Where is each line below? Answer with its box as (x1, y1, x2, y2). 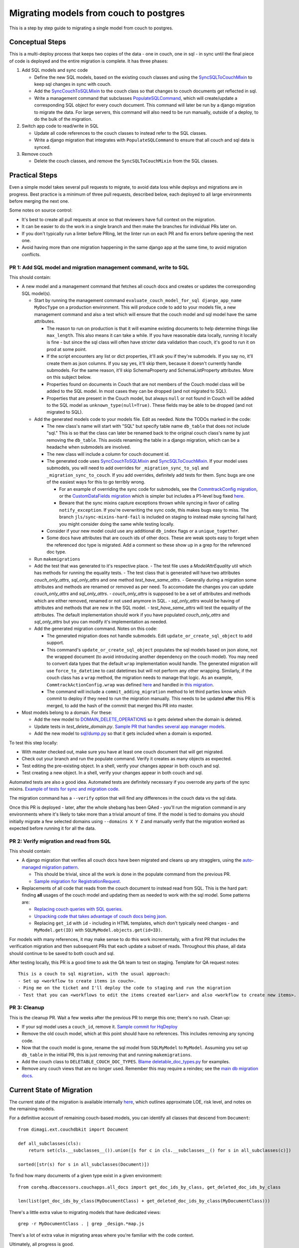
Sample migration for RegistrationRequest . (34, 878, 122, 884)
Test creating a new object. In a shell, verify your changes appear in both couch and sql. (21, 770, 203, 776)
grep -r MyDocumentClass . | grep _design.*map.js (18, 1221, 145, 1227)
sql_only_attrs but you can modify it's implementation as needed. (34, 619, 167, 625)
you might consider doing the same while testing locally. (59, 521, 174, 527)
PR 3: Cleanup (9, 1004, 44, 1011)
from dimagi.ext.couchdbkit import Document (18, 1126, 129, 1132)
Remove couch (21, 151, 52, 157)
